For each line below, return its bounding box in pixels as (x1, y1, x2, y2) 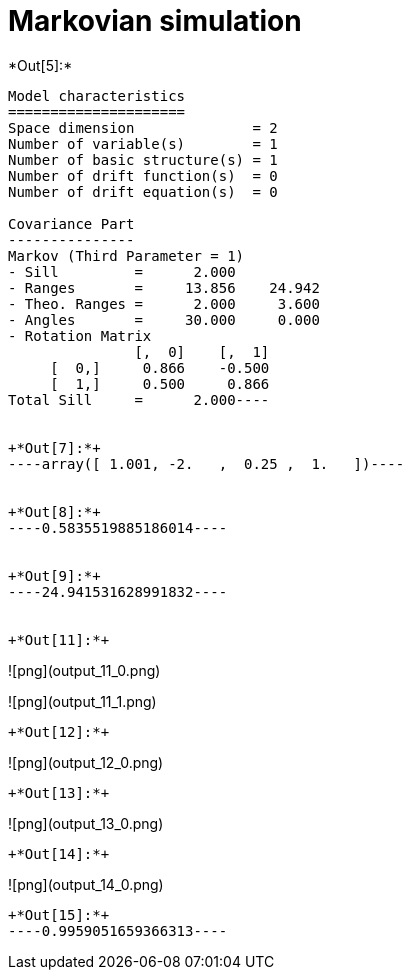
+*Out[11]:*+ (8, 631, 110, 648)
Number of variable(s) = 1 (8, 135, 278, 152)
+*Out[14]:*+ (8, 845, 110, 862)
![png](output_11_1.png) (8, 692, 157, 710)
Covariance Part (8, 215, 135, 232)
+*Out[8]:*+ (8, 503, 101, 520)
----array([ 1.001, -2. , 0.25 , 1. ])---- (8, 455, 405, 472)
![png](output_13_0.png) (8, 814, 164, 832)
